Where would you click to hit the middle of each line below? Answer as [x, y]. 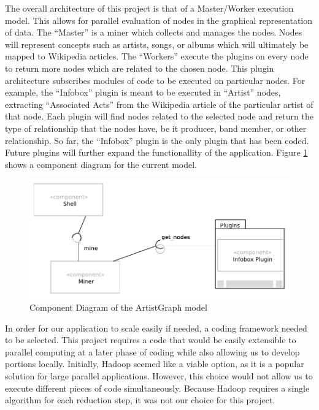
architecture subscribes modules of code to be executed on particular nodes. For [155, 80]
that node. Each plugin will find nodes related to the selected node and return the [159, 116]
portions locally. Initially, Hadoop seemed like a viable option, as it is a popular [155, 364]
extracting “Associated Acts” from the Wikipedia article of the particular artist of [159, 104]
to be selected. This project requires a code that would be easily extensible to [151, 340]
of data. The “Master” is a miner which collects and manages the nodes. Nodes [154, 32]
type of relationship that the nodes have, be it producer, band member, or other [156, 128]
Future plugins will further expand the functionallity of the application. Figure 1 [156, 152]
